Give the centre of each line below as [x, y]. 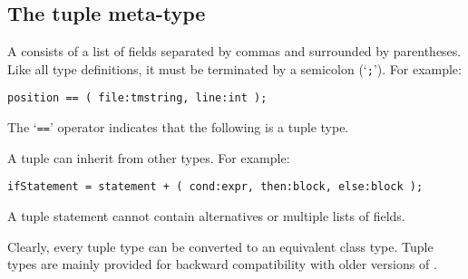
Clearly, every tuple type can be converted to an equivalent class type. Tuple [220, 246]
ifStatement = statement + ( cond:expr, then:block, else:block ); [215, 187]
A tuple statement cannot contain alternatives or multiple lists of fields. [206, 216]
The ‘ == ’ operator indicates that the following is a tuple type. [178, 127]
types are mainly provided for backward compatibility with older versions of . [222, 264]
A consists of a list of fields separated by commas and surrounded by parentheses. [234, 51]
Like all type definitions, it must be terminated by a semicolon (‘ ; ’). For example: [234, 68]
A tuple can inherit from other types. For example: [149, 157]
